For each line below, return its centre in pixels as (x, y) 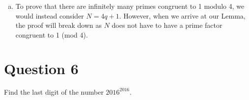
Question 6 (41, 68)
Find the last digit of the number (54, 91)
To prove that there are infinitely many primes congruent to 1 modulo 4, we (130, 6)
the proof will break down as (58, 25)
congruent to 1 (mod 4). (52, 34)
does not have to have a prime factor (167, 25)
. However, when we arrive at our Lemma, (182, 15)
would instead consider (50, 15)
